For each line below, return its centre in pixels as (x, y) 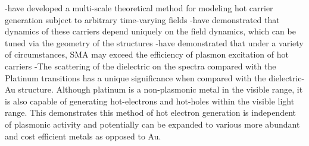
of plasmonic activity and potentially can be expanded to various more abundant (152, 124)
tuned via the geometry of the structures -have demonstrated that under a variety (154, 42)
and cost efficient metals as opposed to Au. (83, 136)
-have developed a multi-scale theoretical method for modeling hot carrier (139, 8)
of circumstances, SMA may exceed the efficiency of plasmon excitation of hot (147, 54)
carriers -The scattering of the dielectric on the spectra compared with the (141, 66)
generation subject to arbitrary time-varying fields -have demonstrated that (142, 19)
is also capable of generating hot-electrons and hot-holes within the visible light (150, 101)
